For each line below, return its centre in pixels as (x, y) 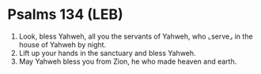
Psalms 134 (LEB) (65, 15)
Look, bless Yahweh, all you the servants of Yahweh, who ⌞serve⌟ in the (136, 36)
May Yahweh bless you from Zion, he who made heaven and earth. (128, 61)
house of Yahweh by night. (62, 44)
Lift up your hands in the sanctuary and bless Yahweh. (107, 53)
